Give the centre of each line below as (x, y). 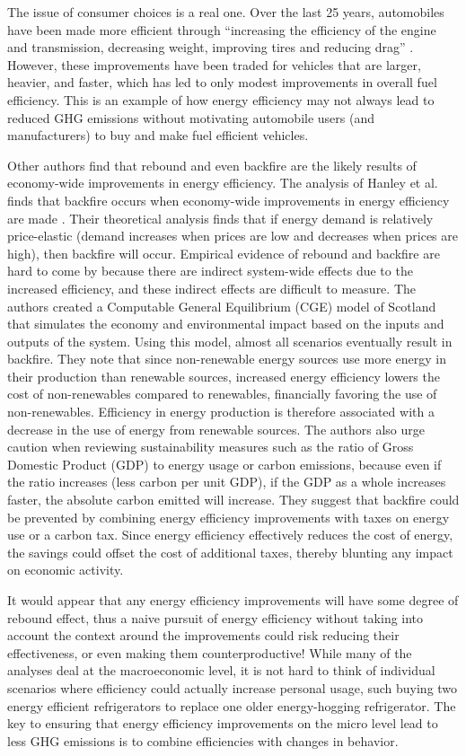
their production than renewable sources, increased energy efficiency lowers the (224, 376)
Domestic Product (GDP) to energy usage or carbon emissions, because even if (224, 464)
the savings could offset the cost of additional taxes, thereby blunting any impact (230, 552)
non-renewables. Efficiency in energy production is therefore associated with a (221, 412)
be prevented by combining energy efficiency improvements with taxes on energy (229, 517)
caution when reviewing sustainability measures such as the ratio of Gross (211, 447)
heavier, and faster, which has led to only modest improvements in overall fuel (222, 82)
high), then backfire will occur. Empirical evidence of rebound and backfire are (224, 253)
